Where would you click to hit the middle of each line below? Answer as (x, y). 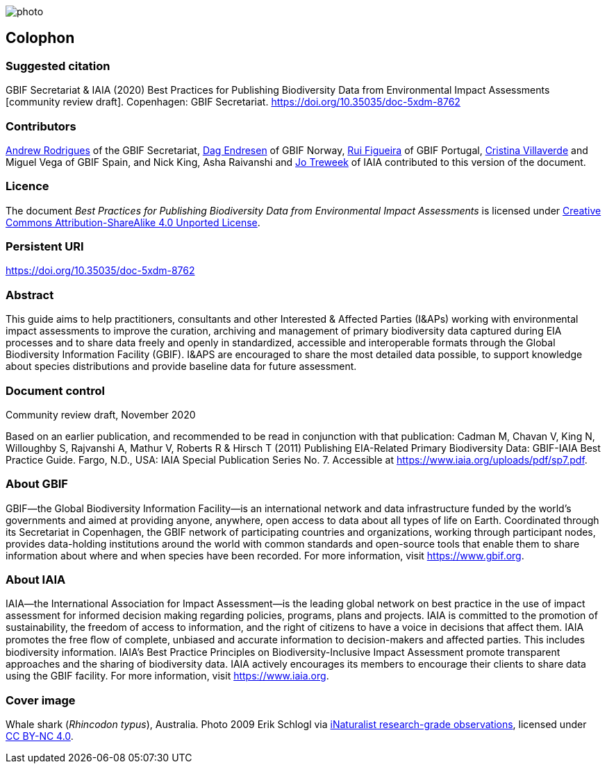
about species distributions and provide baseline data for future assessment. (181, 366)
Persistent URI (45, 247)
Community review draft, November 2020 (101, 414)
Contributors (41, 126)
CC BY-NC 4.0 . (40, 736)
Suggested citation (58, 66)
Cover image (41, 700)
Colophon (40, 38)
